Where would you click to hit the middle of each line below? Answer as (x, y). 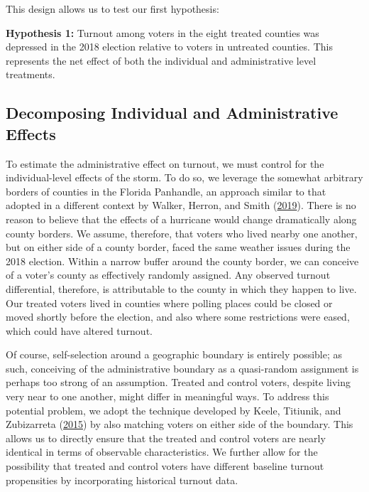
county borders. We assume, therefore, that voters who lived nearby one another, (182, 233)
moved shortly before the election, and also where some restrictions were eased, (178, 317)
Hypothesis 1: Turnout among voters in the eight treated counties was (163, 32)
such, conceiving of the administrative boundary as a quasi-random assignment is (182, 368)
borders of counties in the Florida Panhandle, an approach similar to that (166, 191)
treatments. (31, 74)
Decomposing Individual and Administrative (172, 113)
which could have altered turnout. (79, 330)
